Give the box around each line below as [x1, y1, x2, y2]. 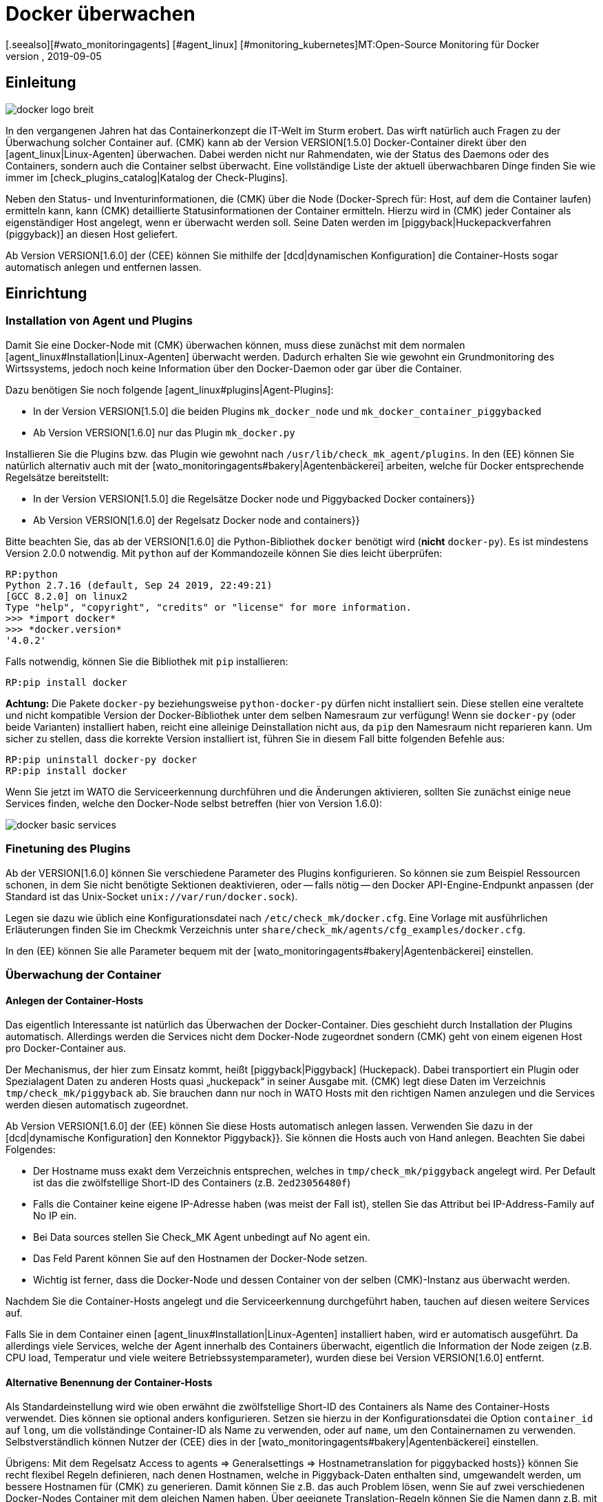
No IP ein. [33, 1210, 77, 1222]
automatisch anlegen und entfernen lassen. [6, 261, 202, 273]
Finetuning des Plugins [6, 842, 131, 856]
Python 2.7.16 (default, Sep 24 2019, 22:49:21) [6, 579, 273, 591]
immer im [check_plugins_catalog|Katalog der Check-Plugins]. [6, 171, 288, 183]
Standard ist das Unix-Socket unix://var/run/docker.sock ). [6, 890, 298, 902]
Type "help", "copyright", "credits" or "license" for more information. [6, 601, 412, 613]
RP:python [6, 568, 58, 580]
